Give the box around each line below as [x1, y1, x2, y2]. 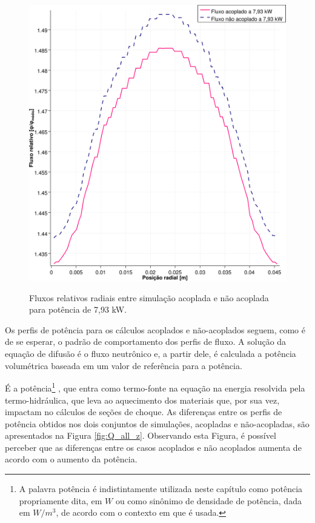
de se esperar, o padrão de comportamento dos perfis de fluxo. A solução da [5, 335, 287, 348]
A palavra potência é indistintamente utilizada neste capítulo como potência [19, 482, 303, 495]
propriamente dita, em [19, 494, 102, 507]
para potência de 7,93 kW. [29, 303, 127, 316]
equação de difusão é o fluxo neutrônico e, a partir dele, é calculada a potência [5, 347, 296, 360]
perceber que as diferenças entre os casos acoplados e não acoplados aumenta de [5, 441, 302, 453]
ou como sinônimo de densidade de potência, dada [115, 494, 302, 507]
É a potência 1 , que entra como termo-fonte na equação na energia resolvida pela [5, 380, 305, 394]
